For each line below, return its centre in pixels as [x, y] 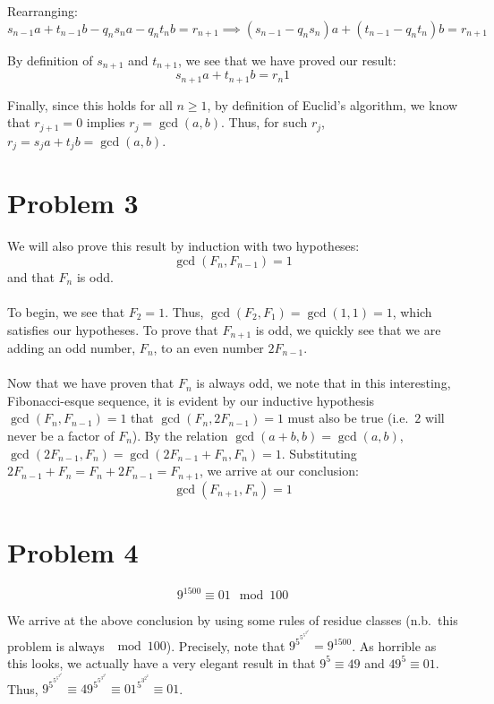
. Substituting [319, 453]
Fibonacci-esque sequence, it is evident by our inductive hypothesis [191, 400]
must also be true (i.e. [348, 418]
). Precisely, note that [226, 645]
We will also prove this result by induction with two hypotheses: [183, 246]
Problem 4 [73, 551]
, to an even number [209, 347]
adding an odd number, [72, 347]
